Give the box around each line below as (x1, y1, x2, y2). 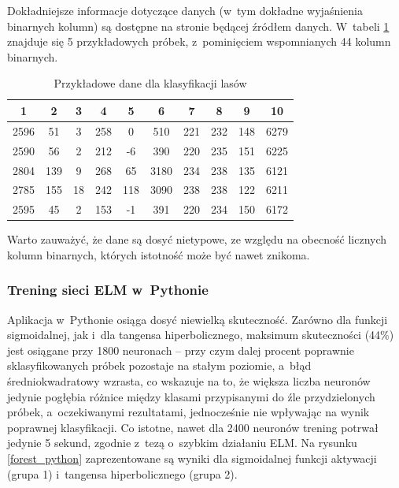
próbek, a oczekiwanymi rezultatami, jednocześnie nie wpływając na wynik (7, 404, 370, 420)
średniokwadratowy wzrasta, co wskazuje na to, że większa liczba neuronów (7, 373, 371, 389)
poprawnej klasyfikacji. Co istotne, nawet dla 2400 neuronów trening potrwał (7, 419, 379, 435)
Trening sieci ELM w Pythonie (7, 280, 209, 300)
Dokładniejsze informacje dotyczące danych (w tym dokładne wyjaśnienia (7, 2, 363, 18)
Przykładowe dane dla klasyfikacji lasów (54, 75, 247, 91)
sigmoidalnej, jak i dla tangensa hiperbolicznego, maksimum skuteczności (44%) (7, 326, 394, 343)
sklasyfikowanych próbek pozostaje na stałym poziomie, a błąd (7, 357, 312, 374)
